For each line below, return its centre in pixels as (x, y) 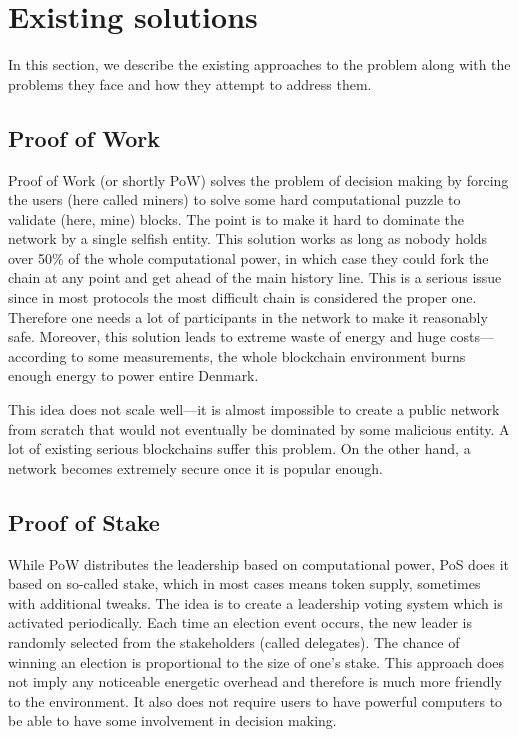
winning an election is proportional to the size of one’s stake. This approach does (256, 661)
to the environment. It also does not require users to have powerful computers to (255, 700)
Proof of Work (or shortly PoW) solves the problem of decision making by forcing (258, 179)
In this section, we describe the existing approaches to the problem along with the (259, 64)
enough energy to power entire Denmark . (133, 375)
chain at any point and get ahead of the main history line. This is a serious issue (255, 277)
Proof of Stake (84, 521)
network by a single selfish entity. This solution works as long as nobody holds (248, 238)
